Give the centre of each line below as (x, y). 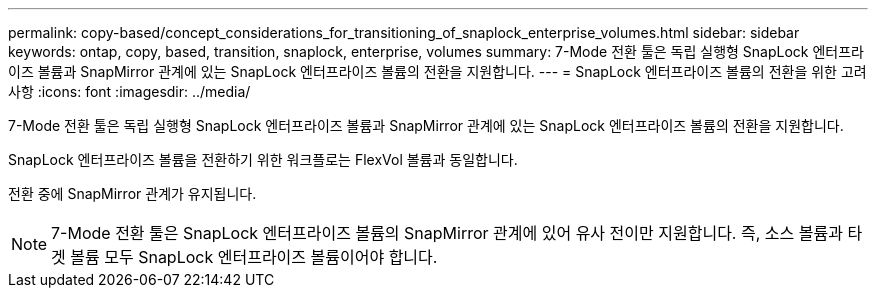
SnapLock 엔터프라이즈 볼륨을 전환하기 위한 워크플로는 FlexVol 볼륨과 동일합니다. (263, 159)
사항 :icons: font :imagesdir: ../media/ (129, 91)
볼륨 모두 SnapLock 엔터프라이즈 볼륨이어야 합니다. (254, 257)
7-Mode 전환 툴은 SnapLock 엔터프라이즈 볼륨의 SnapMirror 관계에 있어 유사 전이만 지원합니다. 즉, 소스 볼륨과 (447, 233)
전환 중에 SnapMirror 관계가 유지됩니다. (132, 193)
